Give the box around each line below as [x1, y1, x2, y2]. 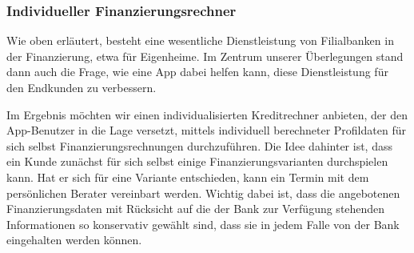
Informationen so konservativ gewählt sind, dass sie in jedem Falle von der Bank [6, 215, 400, 232]
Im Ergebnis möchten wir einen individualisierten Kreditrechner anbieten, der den [6, 106, 408, 122]
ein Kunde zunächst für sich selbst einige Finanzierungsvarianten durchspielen [6, 153, 388, 170]
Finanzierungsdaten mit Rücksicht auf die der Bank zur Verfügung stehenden [6, 200, 385, 217]
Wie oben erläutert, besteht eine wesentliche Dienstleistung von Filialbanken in [6, 32, 394, 49]
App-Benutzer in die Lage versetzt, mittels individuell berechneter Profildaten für [6, 122, 406, 139]
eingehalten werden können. [6, 231, 142, 248]
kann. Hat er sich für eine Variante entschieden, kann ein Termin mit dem [6, 168, 369, 185]
